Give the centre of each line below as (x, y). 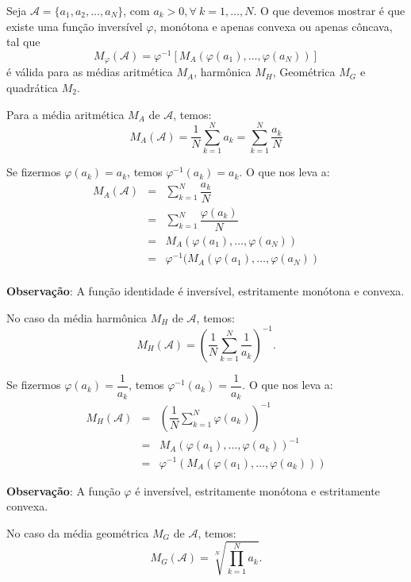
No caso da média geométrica (78, 532)
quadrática (33, 87)
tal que (23, 42)
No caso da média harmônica (77, 317)
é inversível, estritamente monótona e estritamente (257, 490)
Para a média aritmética (65, 114)
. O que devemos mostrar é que (329, 10)
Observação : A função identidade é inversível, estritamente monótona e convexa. (205, 291)
